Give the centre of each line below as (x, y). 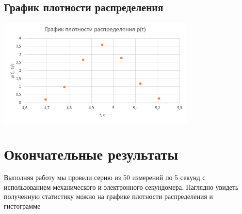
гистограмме (22, 206)
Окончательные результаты (91, 154)
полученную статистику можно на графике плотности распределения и (109, 196)
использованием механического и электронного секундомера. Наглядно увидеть (121, 187)
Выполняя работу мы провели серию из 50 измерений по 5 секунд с (105, 177)
